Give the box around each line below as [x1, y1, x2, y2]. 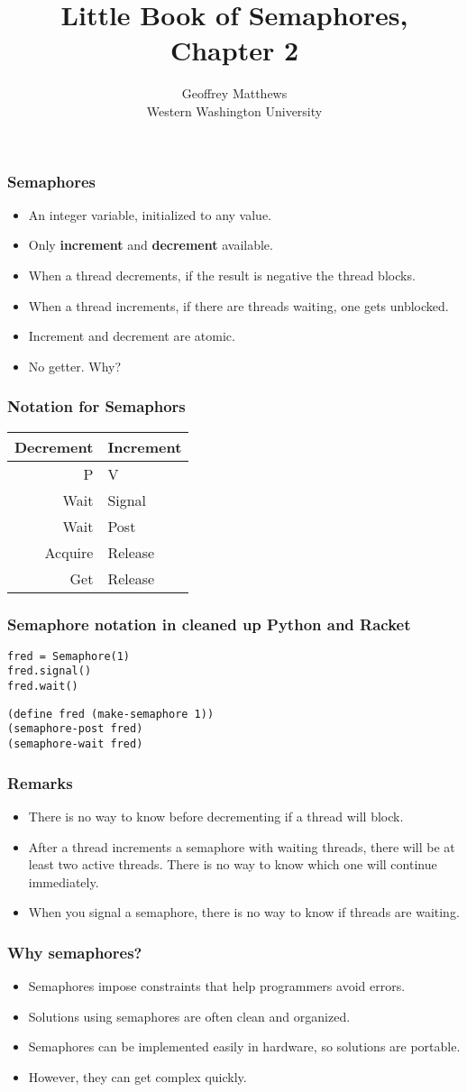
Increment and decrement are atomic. [28, 326, 235, 345]
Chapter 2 [169, 32, 299, 69]
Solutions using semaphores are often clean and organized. [28, 1006, 351, 1025]
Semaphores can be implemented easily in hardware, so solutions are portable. [28, 1037, 461, 1056]
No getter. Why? [28, 356, 122, 375]
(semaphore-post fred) [7, 722, 143, 736]
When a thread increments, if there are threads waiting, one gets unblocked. [28, 296, 449, 315]
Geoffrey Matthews [181, 84, 288, 103]
